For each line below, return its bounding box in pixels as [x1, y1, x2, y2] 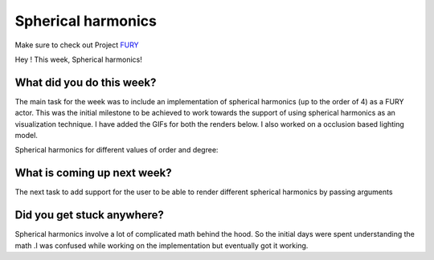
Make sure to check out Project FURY [14, 40, 140, 50]
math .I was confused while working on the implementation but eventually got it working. [14, 241, 309, 250]
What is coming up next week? [14, 166, 172, 180]
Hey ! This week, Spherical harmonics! [14, 55, 142, 64]
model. [14, 131, 38, 140]
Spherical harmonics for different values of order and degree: [14, 145, 219, 155]
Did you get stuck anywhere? [14, 209, 165, 222]
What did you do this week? [14, 75, 157, 89]
